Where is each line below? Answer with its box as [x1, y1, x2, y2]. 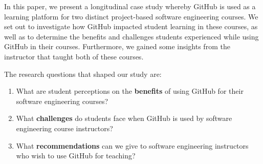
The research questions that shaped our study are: [4, 68, 162, 79]
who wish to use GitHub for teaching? [16, 150, 136, 161]
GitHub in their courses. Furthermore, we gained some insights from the [4, 41, 230, 52]
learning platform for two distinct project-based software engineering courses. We [4, 11, 258, 22]
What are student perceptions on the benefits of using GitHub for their [16, 86, 244, 96]
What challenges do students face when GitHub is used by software [16, 113, 232, 124]
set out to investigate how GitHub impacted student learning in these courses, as [4, 21, 258, 32]
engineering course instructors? [16, 122, 113, 133]
